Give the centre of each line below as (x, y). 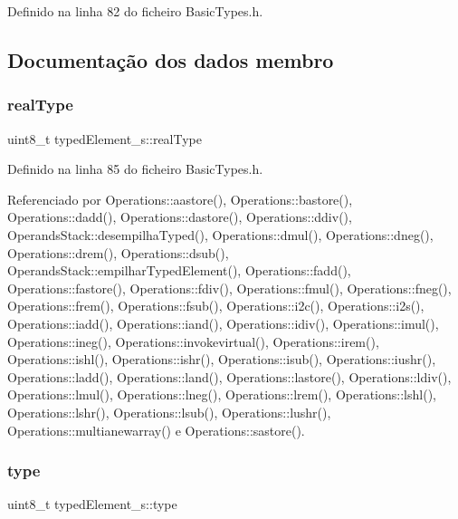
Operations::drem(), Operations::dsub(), (118, 252)
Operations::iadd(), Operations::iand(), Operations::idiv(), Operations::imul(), (223, 323)
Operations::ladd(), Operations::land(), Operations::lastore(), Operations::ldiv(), (229, 376)
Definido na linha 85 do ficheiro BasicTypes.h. (135, 169)
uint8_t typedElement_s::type (92, 504)
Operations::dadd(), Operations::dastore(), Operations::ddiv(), (180, 217)
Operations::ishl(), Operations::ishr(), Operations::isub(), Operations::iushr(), (222, 359)
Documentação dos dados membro (171, 59)
